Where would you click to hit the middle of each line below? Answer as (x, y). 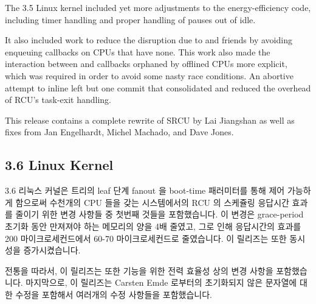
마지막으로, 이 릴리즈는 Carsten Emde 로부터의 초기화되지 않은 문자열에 (161, 282)
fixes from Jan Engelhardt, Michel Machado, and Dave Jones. (119, 132)
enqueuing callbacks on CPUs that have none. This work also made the (138, 51)
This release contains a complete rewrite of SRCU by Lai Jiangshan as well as (150, 120)
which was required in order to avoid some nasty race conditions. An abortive (149, 75)
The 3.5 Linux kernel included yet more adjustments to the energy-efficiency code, (158, 7)
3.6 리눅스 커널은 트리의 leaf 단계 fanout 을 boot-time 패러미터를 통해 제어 (145, 190)
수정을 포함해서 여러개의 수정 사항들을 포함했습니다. (114, 294)
